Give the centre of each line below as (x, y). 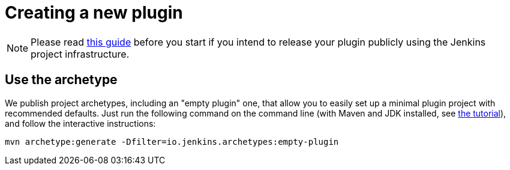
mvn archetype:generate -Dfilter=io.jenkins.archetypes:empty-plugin (172, 141)
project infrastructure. (80, 54)
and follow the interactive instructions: (80, 123)
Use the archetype (61, 80)
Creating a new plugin (94, 13)
